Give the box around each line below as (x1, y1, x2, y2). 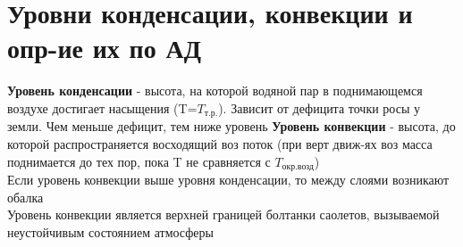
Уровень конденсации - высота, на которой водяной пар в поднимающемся (7, 81, 423, 100)
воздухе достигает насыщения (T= (7, 98, 198, 117)
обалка (7, 187, 44, 206)
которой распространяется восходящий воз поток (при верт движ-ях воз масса (7, 134, 433, 152)
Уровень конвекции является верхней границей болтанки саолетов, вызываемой (7, 205, 440, 224)
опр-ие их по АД (7, 29, 201, 66)
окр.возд (282, 162, 315, 171)
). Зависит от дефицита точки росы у (218, 98, 420, 117)
